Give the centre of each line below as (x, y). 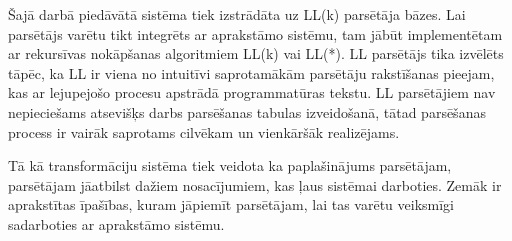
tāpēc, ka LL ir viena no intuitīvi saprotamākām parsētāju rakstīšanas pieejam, (251, 72)
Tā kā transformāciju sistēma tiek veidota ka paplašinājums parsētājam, (230, 165)
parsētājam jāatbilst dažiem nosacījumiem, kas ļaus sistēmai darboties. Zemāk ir (255, 184)
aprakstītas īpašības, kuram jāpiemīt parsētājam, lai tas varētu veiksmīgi (231, 204)
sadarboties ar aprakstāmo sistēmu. (116, 223)
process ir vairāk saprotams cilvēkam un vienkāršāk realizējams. (204, 131)
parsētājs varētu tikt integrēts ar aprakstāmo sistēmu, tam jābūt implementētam (255, 33)
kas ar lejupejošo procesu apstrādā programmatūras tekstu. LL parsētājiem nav (252, 92)
